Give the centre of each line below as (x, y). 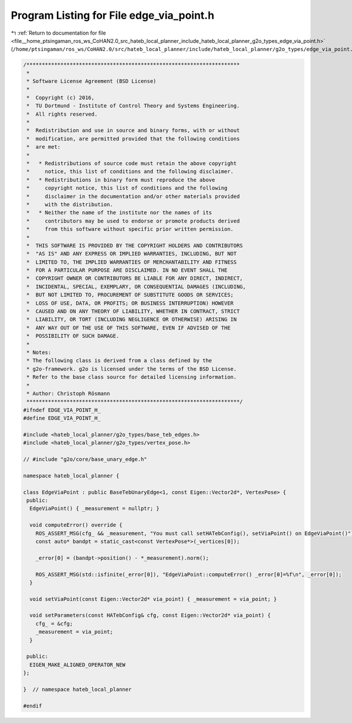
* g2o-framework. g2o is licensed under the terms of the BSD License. (132, 369)
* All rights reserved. (62, 114)
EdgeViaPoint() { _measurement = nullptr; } (94, 509)
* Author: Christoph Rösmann (68, 393)
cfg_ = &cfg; (54, 623)
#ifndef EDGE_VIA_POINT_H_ (62, 410)
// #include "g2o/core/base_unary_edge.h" (85, 459)
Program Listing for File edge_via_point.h (113, 15)
